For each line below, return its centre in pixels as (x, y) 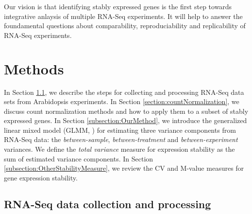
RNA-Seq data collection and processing (108, 204)
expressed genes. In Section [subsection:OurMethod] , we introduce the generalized (126, 120)
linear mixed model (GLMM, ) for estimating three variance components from (120, 130)
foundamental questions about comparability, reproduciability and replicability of (125, 26)
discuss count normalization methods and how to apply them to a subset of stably (126, 111)
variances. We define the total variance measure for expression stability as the (119, 149)
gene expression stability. (41, 177)
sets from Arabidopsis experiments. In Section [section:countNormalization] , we (122, 101)
